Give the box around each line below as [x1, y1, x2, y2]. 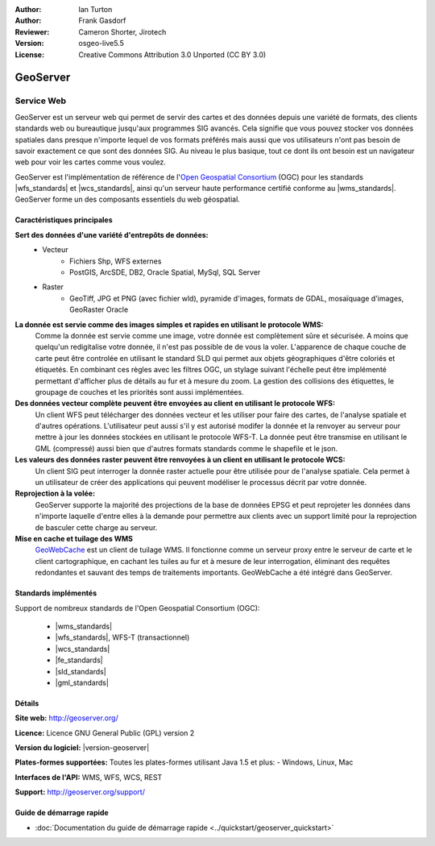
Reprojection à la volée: [14, 488, 96, 499]
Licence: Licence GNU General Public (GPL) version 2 [14, 728, 195, 737]
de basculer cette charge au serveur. [35, 522, 158, 532]
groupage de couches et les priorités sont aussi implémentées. [35, 387, 245, 396]
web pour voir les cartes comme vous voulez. [14, 157, 167, 167]
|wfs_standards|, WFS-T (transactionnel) [55, 632, 190, 642]
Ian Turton [78, 5, 113, 14]
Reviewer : [14, 27, 50, 36]
